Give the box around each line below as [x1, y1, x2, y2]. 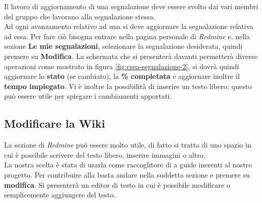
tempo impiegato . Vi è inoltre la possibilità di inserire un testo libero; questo [4, 80, 252, 91]
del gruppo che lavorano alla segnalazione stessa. [4, 11, 156, 21]
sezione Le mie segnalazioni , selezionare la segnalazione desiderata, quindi [4, 41, 243, 51]
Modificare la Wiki [4, 115, 105, 131]
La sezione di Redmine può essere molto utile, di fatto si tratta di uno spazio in [4, 139, 251, 150]
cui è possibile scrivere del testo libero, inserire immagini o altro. [4, 149, 206, 160]
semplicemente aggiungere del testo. [4, 189, 116, 200]
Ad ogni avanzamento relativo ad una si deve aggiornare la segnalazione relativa [4, 21, 253, 32]
